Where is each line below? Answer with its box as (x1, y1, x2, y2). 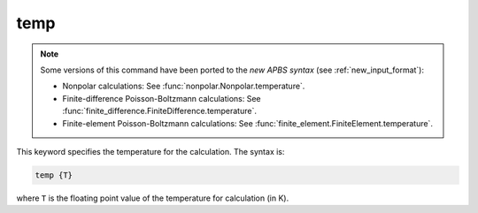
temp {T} (35, 170, 73, 180)
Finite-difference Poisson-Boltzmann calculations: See (62, 93, 261, 103)
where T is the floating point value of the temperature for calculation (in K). (16, 193, 289, 203)
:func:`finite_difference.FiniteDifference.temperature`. (62, 106, 257, 117)
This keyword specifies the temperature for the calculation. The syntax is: (16, 146, 285, 156)
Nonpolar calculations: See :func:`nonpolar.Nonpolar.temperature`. (62, 80, 305, 92)
